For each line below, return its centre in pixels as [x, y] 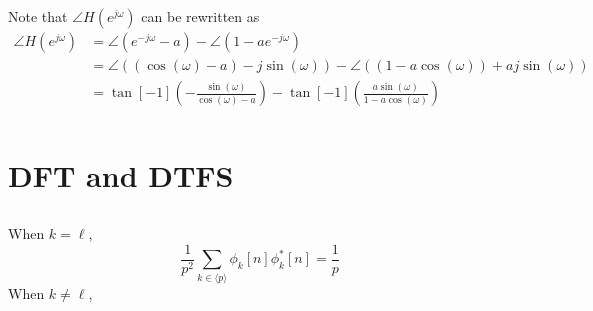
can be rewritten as [200, 16]
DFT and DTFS [121, 174]
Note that [38, 16]
